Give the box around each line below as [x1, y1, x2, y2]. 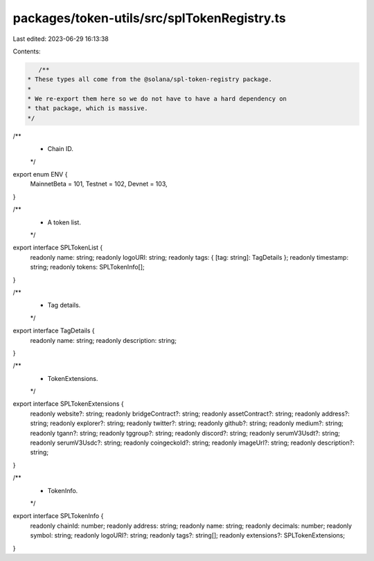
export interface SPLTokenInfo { [12, 512, 104, 520]
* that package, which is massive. [27, 105, 148, 112]
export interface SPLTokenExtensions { [12, 400, 124, 408]
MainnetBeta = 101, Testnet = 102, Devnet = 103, [30, 180, 168, 188]
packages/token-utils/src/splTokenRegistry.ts [12, 10, 287, 26]
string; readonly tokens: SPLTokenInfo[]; [30, 263, 145, 271]
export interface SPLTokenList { [12, 243, 103, 252]
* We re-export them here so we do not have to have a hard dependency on [27, 95, 287, 103]
